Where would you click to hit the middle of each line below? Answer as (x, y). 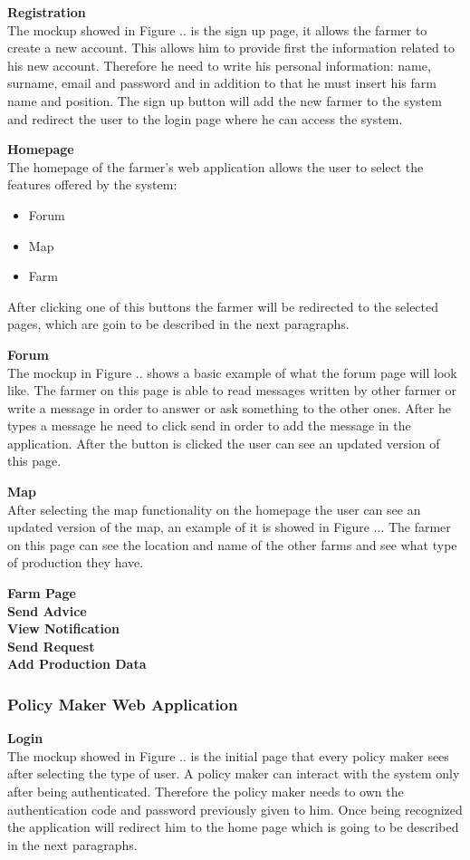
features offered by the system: (92, 184)
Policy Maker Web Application (123, 704)
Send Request (51, 646)
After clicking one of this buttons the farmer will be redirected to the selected (223, 306)
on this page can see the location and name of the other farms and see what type (232, 544)
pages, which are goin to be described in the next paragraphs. (178, 324)
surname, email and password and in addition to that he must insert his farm (222, 83)
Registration (47, 12)
